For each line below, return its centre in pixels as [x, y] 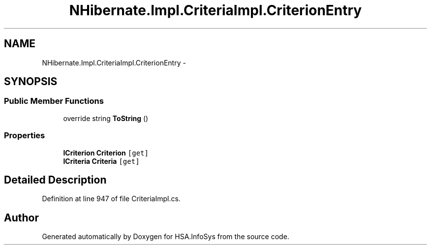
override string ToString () [106, 118]
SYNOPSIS [31, 82]
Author [21, 218]
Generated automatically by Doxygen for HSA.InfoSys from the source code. [166, 237]
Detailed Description [55, 180]
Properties [25, 136]
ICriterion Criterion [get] [106, 153]
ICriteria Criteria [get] [101, 161]
